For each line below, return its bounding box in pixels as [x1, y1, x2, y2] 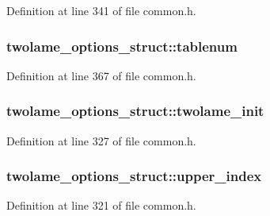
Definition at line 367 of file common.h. [6, 67, 196, 83]
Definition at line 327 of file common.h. [6, 132, 196, 148]
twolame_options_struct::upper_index [6, 166, 262, 186]
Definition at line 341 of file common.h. [6, 2, 196, 18]
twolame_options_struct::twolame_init [6, 101, 264, 121]
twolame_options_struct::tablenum [6, 36, 238, 56]
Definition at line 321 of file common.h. [6, 197, 196, 214]
